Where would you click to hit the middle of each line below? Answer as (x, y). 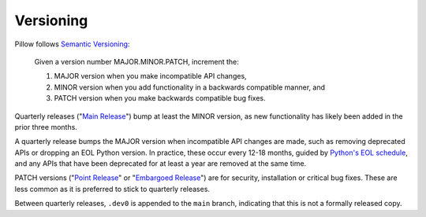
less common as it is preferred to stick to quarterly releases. (112, 189)
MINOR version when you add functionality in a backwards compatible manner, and (190, 87)
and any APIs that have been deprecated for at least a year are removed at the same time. (161, 164)
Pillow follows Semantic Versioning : (72, 44)
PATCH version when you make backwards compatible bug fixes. (160, 98)
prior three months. (46, 127)
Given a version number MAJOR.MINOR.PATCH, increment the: (137, 61)
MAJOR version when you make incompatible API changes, (151, 76)
